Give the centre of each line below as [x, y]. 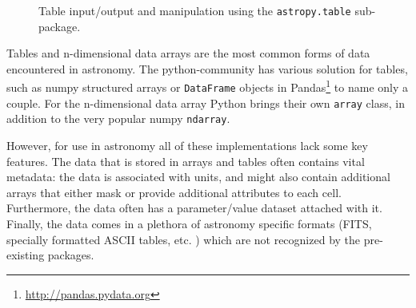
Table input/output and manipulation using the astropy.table [195, 10]
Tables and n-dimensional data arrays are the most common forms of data [188, 53]
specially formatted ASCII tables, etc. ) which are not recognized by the [184, 239]
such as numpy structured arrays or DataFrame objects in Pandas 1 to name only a [208, 86]
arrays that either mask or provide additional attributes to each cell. [174, 192]
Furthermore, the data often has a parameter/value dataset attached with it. [194, 208]
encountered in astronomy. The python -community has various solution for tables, [207, 68]
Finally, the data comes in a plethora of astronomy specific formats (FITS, [189, 224]
